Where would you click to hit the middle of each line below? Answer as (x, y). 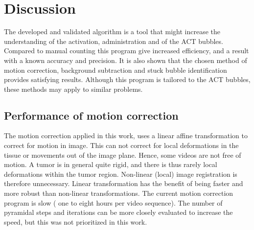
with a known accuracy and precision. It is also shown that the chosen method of (126, 60)
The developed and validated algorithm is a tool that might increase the (112, 31)
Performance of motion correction (91, 115)
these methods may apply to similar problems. (73, 89)
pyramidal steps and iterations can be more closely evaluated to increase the (118, 212)
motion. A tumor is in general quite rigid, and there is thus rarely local (111, 164)
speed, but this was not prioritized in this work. (76, 221)
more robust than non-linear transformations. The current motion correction (119, 193)
